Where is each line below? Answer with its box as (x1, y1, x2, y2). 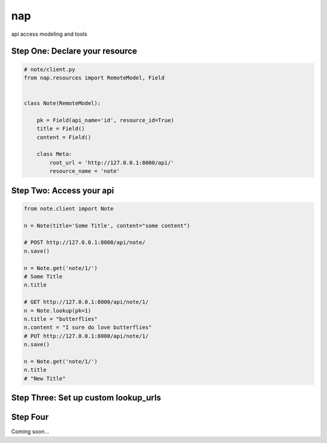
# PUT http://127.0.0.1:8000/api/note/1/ (24, 333, 149, 339)
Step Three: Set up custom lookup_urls (11, 393, 162, 403)
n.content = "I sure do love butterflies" (24, 324, 152, 331)
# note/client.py (24, 66, 76, 73)
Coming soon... (11, 428, 50, 435)
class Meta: (36, 150, 73, 158)
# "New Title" (24, 375, 66, 382)
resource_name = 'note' (49, 167, 121, 175)
